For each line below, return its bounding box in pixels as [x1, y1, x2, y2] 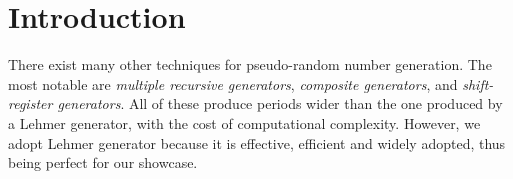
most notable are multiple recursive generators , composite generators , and [8, 73, 458, 94]
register [8, 93, 53, 114]
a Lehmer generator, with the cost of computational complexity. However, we [8, 112, 481, 133]
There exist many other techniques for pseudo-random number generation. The [8, 54, 492, 75]
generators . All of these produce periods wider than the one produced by [57, 93, 503, 114]
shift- [462, 73, 494, 94]
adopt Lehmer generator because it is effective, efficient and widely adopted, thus [8, 132, 506, 153]
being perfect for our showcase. [8, 152, 198, 173]
